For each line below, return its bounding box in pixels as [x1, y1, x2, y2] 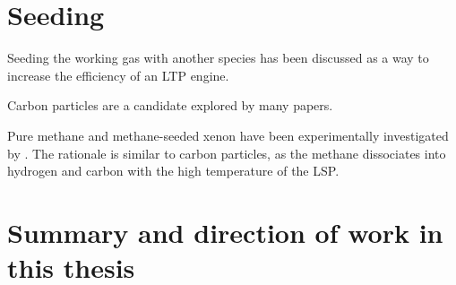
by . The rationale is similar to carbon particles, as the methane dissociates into [7, 143, 446, 162]
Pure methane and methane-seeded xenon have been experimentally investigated [7, 125, 449, 144]
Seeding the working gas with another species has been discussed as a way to [7, 48, 429, 67]
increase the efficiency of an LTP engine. [7, 65, 229, 84]
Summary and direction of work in [7, 213, 443, 250]
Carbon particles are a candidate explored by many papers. [7, 96, 333, 115]
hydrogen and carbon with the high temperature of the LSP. [7, 161, 340, 180]
